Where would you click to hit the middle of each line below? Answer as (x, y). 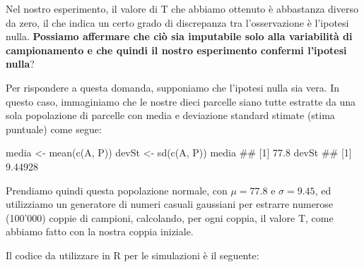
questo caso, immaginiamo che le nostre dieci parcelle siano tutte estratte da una (181, 101)
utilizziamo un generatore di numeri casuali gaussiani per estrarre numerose (170, 204)
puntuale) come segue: (54, 129)
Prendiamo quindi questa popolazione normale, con (117, 190)
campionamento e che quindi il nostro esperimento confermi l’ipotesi (176, 50)
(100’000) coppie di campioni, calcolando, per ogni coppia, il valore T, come (170, 217)
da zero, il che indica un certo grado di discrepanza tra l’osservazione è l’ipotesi (177, 22)
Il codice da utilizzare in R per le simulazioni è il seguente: (133, 255)
